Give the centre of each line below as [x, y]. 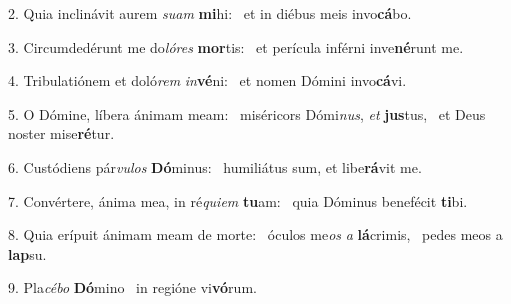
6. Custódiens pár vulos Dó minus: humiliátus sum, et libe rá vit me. [215, 166]
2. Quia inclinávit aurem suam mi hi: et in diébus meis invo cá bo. [210, 13]
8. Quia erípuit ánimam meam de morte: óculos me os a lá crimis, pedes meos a [255, 234]
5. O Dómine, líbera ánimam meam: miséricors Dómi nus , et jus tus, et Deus [247, 113]
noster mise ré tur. [61, 133]
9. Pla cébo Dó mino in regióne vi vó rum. [132, 287]
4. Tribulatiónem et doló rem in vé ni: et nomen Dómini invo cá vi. [207, 80]
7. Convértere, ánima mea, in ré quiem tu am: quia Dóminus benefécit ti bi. [238, 200]
